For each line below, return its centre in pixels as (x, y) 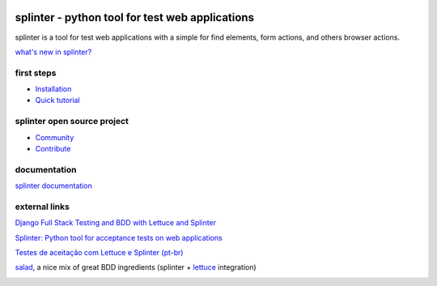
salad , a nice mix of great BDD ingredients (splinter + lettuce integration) (136, 267)
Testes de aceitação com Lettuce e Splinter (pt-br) (99, 253)
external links (42, 207)
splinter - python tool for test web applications (135, 17)
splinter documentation (53, 186)
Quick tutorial (57, 100)
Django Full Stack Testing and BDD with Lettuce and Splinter (116, 223)
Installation (53, 89)
